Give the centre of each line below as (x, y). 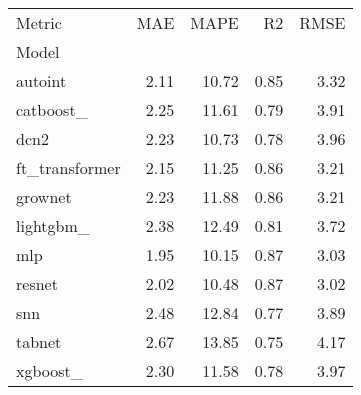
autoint (41, 80)
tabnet (39, 341)
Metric (39, 22)
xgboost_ (49, 370)
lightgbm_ (53, 225)
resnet (37, 283)
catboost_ (52, 109)
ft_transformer (68, 167)
